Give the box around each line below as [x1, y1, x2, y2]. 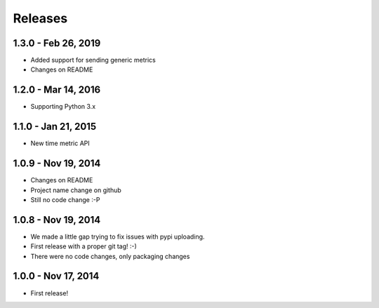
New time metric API [30, 139, 91, 147]
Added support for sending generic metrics [30, 56, 156, 65]
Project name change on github [30, 186, 122, 194]
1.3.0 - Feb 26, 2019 [13, 37, 101, 49]
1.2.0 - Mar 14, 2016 [13, 84, 101, 96]
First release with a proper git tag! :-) [30, 242, 137, 250]
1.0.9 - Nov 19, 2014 [13, 158, 101, 170]
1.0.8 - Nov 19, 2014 [13, 214, 101, 226]
